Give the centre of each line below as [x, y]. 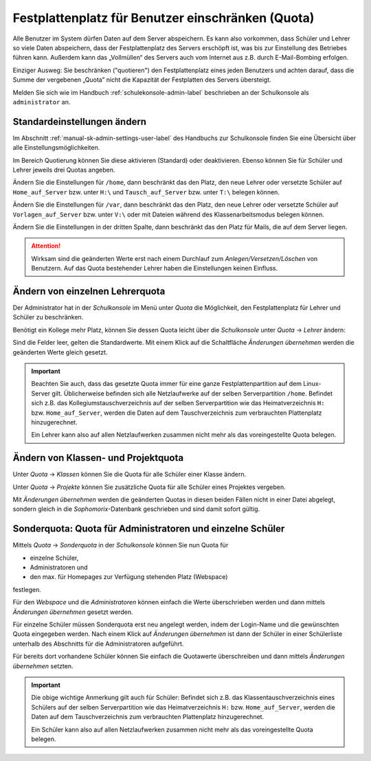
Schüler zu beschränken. [48, 317]
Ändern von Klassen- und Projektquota [98, 458]
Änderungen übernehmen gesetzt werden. [73, 612]
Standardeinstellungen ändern [80, 121]
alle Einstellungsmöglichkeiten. [56, 148]
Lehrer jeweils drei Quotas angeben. [64, 170]
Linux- [312, 384]
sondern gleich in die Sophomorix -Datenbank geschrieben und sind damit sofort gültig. [136, 509]
